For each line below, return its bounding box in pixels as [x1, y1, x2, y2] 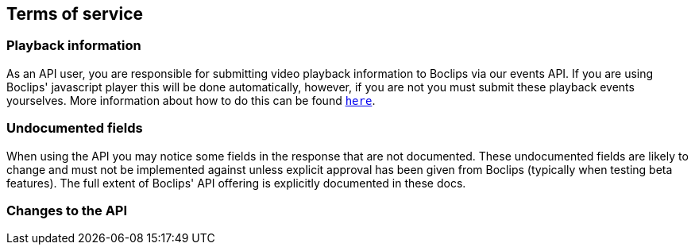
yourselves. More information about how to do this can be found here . [6, 93, 376, 107]
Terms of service [6, 4, 143, 24]
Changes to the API [6, 202, 128, 218]
